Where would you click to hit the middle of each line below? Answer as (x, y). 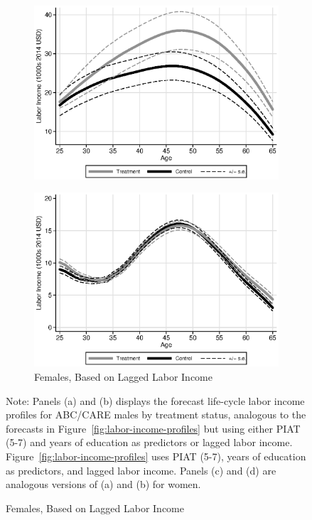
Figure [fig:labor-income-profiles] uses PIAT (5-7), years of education (156, 456)
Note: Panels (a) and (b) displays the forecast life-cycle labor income (155, 400)
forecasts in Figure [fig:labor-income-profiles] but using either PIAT (153, 428)
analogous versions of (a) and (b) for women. (103, 484)
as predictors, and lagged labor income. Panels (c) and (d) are (141, 470)
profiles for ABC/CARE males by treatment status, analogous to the (156, 415)
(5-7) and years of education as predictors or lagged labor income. (149, 442)
